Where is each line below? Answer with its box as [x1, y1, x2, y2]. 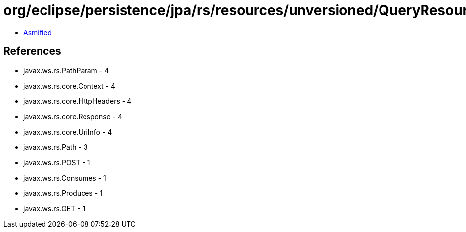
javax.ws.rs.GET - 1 [23, 204, 85, 213]
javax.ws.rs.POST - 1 [23, 158, 90, 167]
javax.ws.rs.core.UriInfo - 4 [23, 127, 112, 136]
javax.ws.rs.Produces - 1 [23, 188, 103, 197]
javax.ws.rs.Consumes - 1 [23, 173, 106, 182]
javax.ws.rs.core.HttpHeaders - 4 [23, 96, 132, 105]
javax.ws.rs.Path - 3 [23, 142, 88, 151]
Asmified [23, 28, 52, 37]
